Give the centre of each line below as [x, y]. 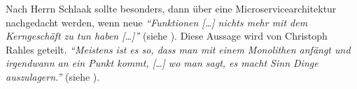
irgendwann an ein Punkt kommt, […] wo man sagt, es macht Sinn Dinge [162, 63]
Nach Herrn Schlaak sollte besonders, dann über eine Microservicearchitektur [171, 8]
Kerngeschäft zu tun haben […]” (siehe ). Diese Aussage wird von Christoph [167, 36]
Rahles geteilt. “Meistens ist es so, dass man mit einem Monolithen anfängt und [178, 49]
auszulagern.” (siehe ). [53, 76]
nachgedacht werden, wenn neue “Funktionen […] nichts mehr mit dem [157, 22]
